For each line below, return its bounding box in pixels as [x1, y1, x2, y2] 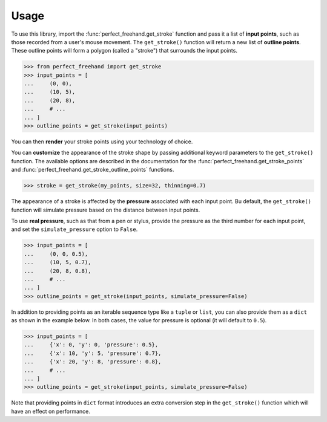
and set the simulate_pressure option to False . [11, 226, 138, 233]
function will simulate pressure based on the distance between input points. [11, 206, 200, 213]
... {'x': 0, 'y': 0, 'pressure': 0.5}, [24, 342, 159, 348]
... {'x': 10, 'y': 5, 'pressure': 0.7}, [24, 349, 162, 357]
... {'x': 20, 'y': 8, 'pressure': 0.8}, [24, 359, 162, 365]
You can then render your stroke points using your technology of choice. [11, 138, 193, 145]
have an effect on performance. [11, 407, 91, 415]
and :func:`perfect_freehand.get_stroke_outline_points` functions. [11, 166, 174, 174]
